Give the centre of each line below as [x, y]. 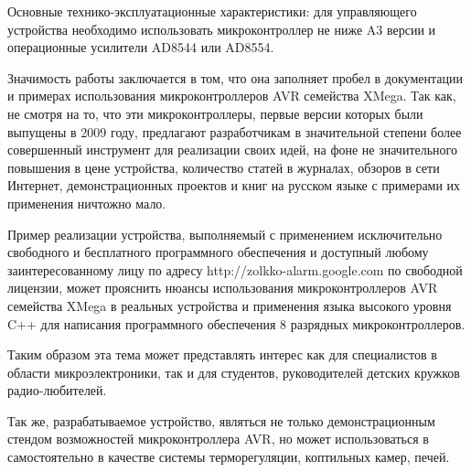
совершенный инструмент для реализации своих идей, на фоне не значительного [232, 150]
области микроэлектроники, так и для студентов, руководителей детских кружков [234, 372]
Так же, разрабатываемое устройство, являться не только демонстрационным [221, 420]
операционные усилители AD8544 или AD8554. [141, 47]
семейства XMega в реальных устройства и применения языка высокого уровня [230, 305]
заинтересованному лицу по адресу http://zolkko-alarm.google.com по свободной [235, 269]
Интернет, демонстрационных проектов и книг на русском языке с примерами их [234, 185]
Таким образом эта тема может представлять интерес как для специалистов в [222, 354]
